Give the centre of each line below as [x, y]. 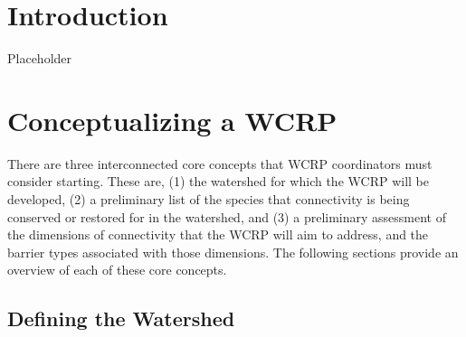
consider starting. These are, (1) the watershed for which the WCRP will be [218, 181]
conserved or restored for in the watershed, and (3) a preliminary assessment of [227, 216]
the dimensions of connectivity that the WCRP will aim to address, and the [218, 234]
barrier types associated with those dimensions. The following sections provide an [233, 252]
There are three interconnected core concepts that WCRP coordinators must [220, 163]
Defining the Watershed [121, 318]
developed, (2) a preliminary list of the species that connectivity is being [209, 199]
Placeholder [40, 58]
